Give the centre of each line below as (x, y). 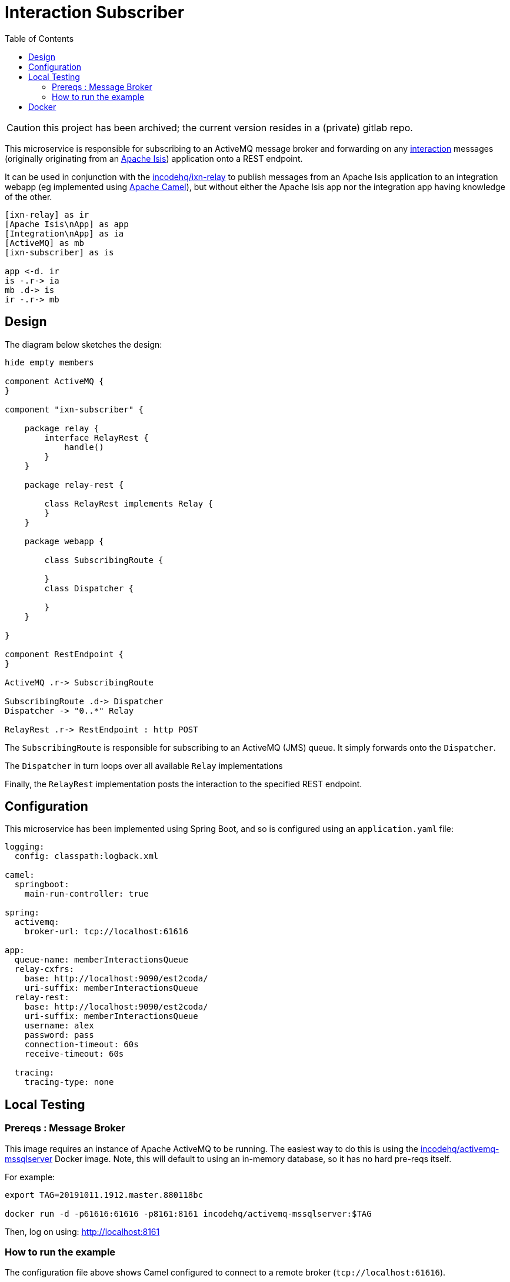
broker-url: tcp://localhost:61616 (106, 932)
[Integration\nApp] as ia (64, 233)
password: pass (59, 1035)
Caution (24, 127)
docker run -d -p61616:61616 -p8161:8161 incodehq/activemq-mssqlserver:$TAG (188, 1213)
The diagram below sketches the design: (84, 344)
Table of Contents (39, 38)
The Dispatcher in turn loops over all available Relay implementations (144, 765)
